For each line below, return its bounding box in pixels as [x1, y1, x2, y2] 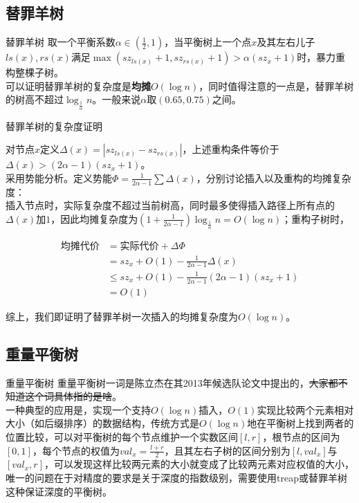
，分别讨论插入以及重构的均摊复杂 [196, 170, 351, 185]
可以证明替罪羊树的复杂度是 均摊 [6, 78, 151, 93]
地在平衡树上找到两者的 [247, 416, 354, 430]
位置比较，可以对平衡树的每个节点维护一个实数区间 [6, 429, 238, 443]
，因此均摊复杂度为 [50, 211, 138, 226]
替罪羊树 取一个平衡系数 [6, 35, 116, 49]
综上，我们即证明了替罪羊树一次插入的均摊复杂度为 [6, 309, 238, 323]
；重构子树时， [282, 211, 350, 226]
